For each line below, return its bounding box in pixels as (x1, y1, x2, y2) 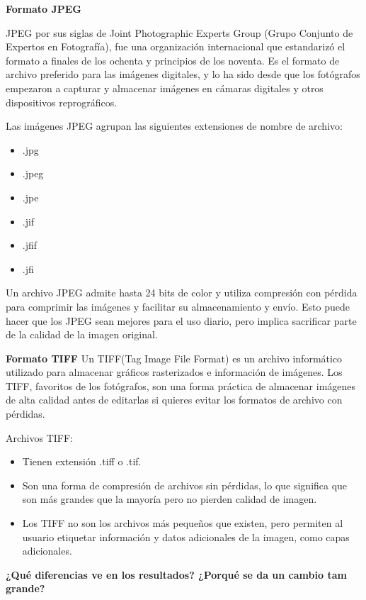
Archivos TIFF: (6, 430, 74, 445)
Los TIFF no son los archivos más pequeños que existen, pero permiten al (22, 516, 343, 530)
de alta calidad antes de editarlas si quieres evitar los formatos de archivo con (6, 392, 343, 407)
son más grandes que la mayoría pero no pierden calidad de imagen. (22, 491, 317, 506)
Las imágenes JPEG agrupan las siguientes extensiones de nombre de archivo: (6, 118, 343, 133)
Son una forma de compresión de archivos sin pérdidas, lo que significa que (22, 477, 348, 492)
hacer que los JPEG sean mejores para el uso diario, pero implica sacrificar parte (6, 313, 357, 328)
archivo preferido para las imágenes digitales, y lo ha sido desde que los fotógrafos (6, 67, 360, 82)
